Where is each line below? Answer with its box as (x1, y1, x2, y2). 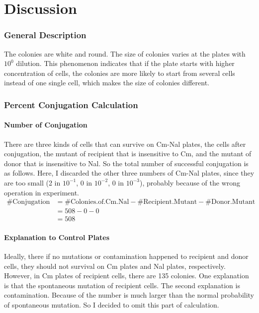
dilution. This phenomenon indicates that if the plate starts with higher (16, 58, 235, 68)
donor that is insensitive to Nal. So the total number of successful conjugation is (4, 158, 249, 168)
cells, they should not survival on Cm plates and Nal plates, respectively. (4, 260, 226, 271)
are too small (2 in (4, 177, 61, 188)
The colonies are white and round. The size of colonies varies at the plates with (4, 48, 246, 59)
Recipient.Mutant (143, 198, 197, 206)
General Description (4, 29, 86, 41)
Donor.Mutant (211, 198, 256, 206)
